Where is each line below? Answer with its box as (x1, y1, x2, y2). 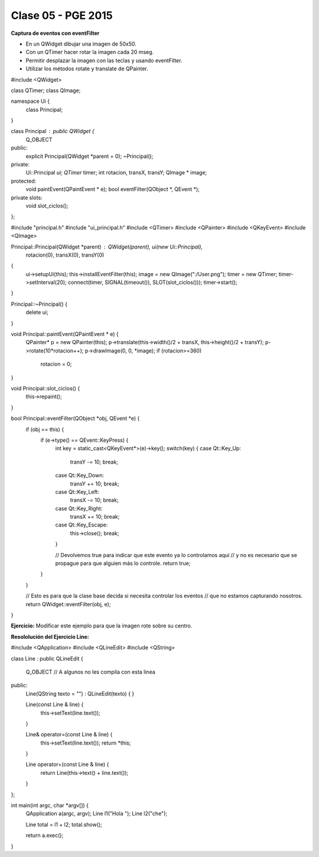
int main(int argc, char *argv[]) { (11, 802, 89, 809)
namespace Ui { (11, 98, 50, 105)
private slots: (11, 194, 43, 201)
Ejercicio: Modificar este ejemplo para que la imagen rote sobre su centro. (11, 622, 193, 629)
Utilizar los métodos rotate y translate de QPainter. (25, 65, 148, 72)
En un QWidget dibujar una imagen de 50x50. (25, 40, 137, 47)
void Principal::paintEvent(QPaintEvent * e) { (11, 331, 119, 338)
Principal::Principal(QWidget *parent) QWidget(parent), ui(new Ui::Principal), (11, 243, 203, 250)
